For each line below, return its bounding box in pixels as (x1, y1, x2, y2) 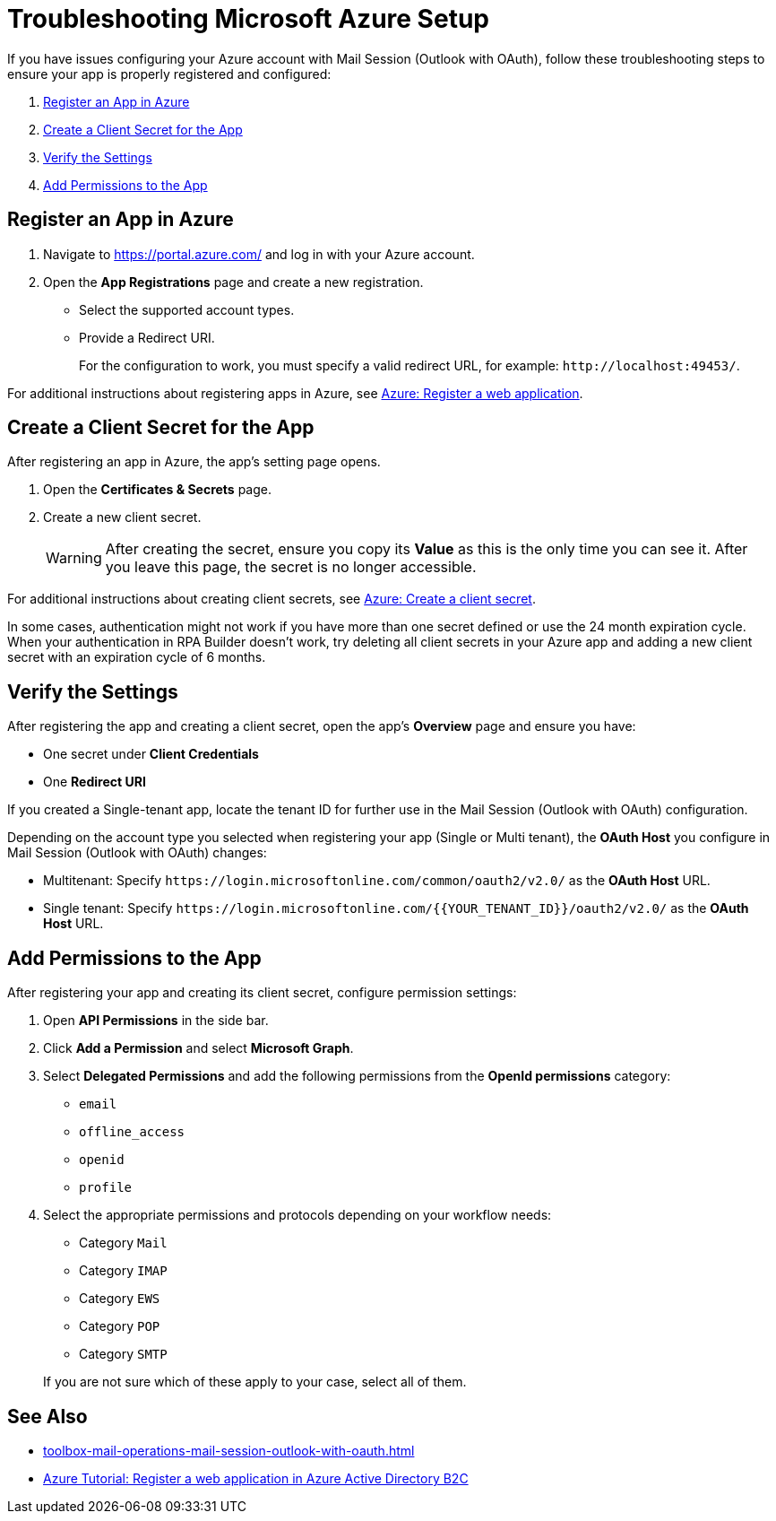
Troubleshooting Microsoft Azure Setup (7, 4, 489, 34)
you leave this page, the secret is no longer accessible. (105, 558, 477, 577)
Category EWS (79, 1291, 160, 1307)
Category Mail (79, 1235, 168, 1251)
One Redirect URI (43, 774, 146, 790)
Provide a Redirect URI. (79, 329, 215, 345)
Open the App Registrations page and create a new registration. (43, 274, 424, 290)
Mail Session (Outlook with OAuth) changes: (7, 845, 267, 861)
